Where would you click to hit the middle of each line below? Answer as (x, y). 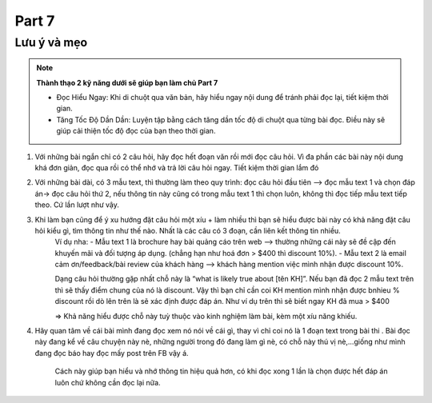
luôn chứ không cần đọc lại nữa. (108, 382)
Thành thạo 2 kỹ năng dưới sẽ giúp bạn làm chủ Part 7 (127, 82)
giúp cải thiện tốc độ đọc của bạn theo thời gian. (136, 131)
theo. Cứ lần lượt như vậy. (77, 205)
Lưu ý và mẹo (51, 42)
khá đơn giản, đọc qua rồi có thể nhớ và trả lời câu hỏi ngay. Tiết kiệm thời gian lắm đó (177, 167)
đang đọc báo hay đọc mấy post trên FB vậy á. (112, 353)
